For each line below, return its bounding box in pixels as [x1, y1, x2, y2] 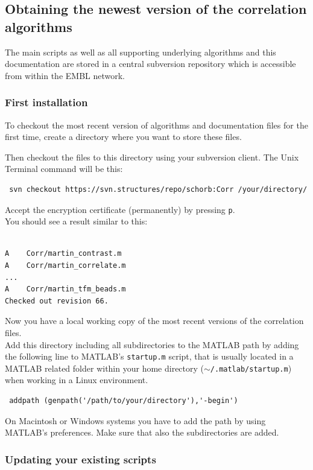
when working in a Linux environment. [5, 373, 148, 386]
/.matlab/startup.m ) [210, 361, 292, 374]
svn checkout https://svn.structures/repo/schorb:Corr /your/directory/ [9, 185, 308, 194]
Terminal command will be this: [5, 162, 123, 175]
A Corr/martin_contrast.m [5, 249, 122, 258]
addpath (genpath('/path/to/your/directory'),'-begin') [9, 396, 238, 405]
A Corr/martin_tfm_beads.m [5, 285, 126, 294]
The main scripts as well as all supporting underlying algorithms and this [5, 45, 276, 58]
